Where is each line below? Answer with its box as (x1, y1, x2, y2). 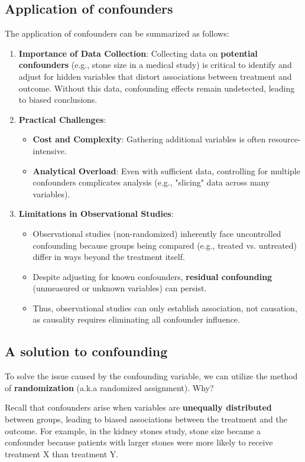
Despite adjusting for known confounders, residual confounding (33, 270, 272, 282)
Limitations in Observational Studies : (18, 207, 174, 220)
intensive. (33, 144, 67, 157)
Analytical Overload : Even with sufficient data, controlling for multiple (33, 164, 300, 177)
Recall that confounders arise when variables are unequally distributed (5, 401, 272, 414)
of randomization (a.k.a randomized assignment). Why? (5, 381, 214, 393)
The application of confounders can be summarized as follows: (5, 27, 229, 40)
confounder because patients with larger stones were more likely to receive (5, 436, 273, 448)
